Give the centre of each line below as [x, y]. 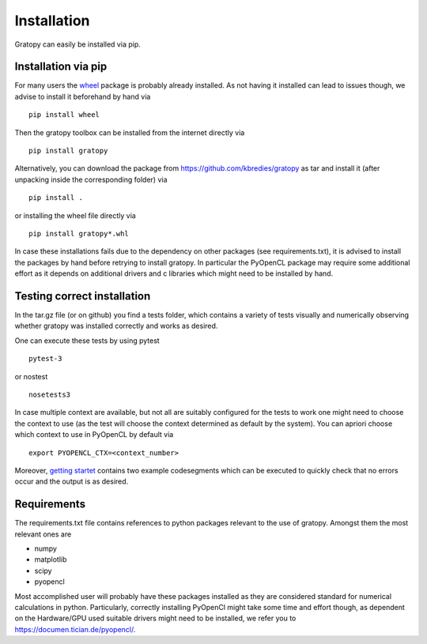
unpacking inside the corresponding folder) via [91, 179]
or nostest [31, 376]
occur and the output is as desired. [72, 481]
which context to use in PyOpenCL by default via [94, 435]
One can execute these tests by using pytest [87, 341]
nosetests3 [50, 395]
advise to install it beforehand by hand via [83, 96]
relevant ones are [43, 534]
